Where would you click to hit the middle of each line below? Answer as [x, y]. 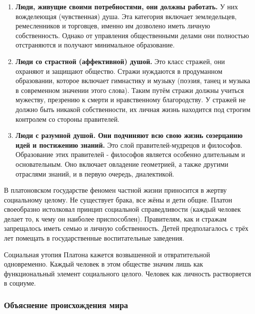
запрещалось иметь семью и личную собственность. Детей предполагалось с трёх [126, 228]
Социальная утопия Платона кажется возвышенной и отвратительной [107, 254]
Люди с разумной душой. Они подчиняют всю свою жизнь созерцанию [129, 135]
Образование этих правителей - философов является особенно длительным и [130, 154]
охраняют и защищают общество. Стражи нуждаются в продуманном [119, 71]
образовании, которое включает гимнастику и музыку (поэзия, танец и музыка [133, 80]
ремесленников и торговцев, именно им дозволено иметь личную [113, 26]
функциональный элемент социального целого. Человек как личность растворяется [127, 273]
